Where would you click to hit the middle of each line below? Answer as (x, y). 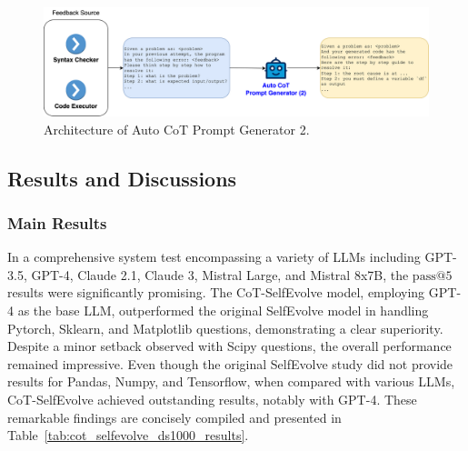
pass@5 (432, 276)
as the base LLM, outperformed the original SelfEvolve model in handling (223, 311)
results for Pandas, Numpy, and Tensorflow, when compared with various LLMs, (231, 381)
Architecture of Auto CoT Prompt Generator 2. (177, 129)
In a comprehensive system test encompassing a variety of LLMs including (214, 257)
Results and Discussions (122, 178)
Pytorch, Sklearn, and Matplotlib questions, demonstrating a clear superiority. (225, 328)
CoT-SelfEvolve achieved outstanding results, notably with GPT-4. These (212, 400)
